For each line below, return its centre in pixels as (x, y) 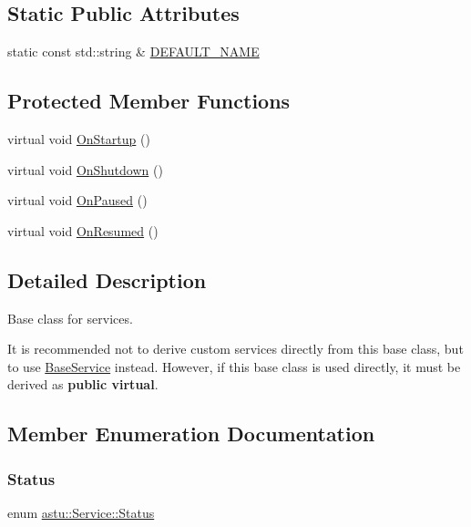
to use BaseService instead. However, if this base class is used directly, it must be (234, 366)
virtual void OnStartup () (79, 139)
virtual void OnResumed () (83, 230)
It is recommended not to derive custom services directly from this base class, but (235, 349)
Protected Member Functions (149, 101)
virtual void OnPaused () (77, 200)
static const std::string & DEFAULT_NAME (133, 52)
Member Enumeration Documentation (191, 434)
